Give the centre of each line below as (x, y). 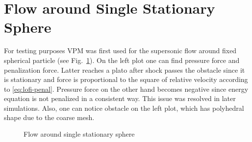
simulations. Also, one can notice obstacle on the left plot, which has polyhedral (124, 108)
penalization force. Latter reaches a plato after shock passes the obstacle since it (125, 70)
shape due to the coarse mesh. (49, 117)
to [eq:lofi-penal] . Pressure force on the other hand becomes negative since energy (126, 89)
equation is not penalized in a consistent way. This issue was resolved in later (120, 98)
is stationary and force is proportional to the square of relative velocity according (126, 79)
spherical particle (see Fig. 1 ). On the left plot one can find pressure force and (122, 60)
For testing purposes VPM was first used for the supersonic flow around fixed (120, 51)
